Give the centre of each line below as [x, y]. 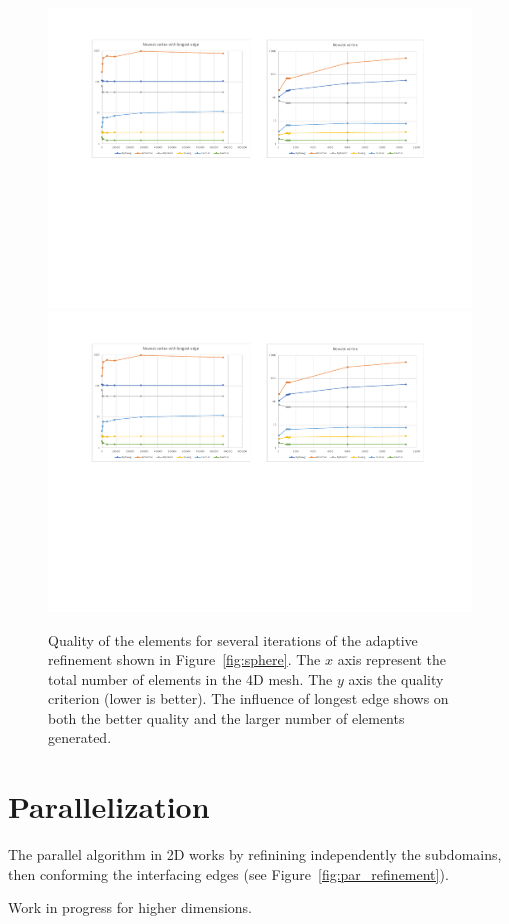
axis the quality [396, 678]
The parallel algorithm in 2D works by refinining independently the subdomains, [255, 854]
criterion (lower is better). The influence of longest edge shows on [248, 698]
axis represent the [391, 659]
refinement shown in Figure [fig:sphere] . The [184, 659]
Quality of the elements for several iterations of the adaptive [233, 639]
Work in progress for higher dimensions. [130, 907]
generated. [80, 737]
